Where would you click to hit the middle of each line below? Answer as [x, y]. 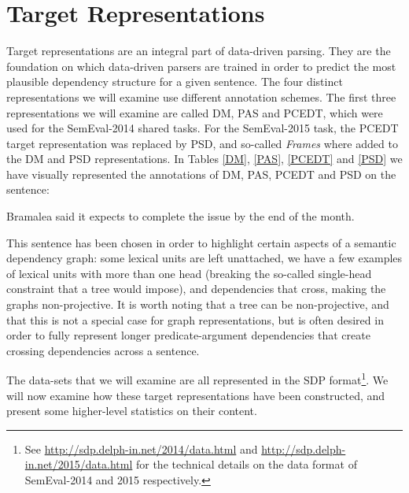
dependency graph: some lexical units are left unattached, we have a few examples [204, 258]
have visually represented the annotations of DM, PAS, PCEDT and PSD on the [201, 174]
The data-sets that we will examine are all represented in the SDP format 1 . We [197, 379]
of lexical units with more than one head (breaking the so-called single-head [189, 273]
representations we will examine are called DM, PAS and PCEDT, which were [195, 112]
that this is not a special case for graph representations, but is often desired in [195, 319]
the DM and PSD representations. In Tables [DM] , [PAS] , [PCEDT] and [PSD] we [204, 159]
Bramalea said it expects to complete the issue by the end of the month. [181, 216]
